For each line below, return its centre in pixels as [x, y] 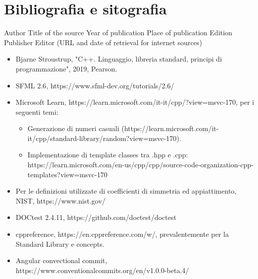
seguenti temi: [37, 111]
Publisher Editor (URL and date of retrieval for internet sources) [103, 42]
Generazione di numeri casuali [73, 128]
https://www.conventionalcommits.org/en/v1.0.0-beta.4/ [102, 270]
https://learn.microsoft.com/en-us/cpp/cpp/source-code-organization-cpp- [140, 165]
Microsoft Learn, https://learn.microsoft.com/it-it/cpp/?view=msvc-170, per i [135, 102]
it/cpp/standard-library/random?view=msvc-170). [104, 138]
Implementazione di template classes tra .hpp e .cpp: [108, 155]
